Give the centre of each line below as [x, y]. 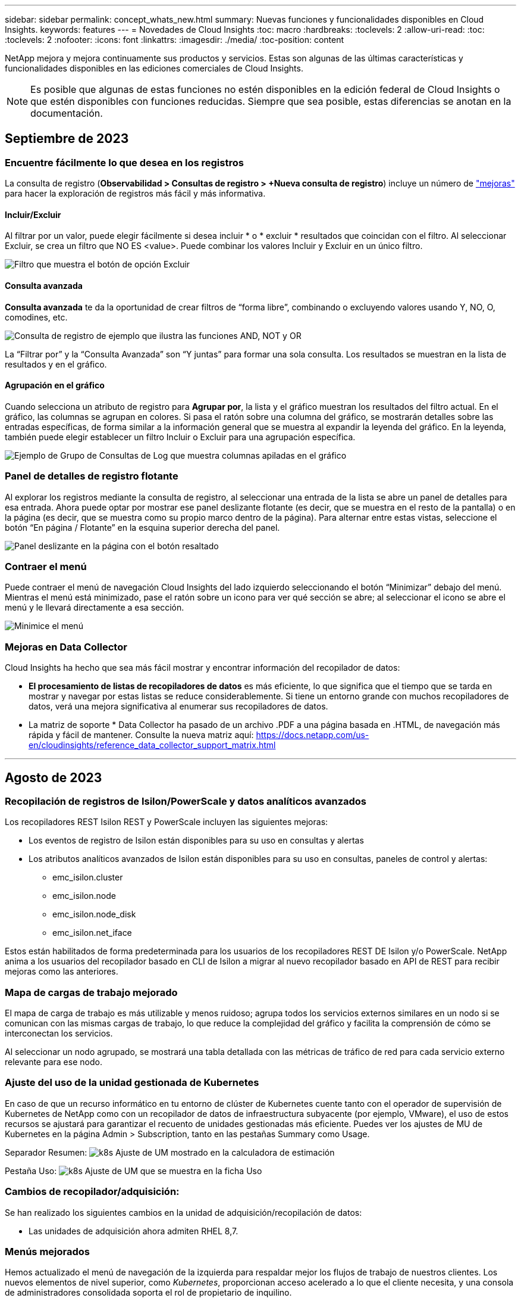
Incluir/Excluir [33, 214]
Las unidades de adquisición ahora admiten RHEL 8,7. [134, 1231]
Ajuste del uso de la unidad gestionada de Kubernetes [132, 1083]
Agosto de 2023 [54, 777]
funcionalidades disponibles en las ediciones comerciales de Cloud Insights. [154, 68]
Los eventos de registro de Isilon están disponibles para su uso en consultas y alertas [196, 841]
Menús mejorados [47, 1251]
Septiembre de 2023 [67, 139]
